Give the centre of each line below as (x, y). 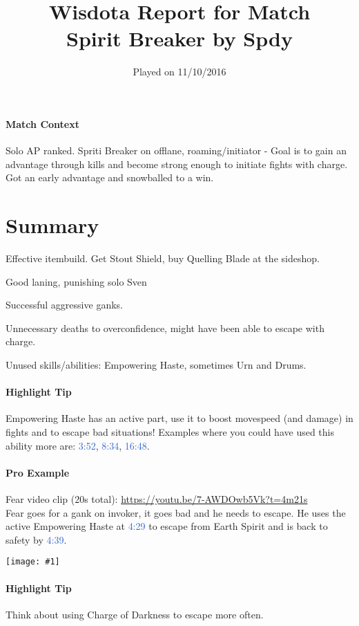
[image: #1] (33, 562)
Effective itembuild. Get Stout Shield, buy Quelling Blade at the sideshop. (163, 258)
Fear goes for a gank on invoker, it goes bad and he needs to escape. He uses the (176, 512)
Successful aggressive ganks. (64, 305)
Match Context (42, 123)
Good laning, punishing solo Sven (76, 281)
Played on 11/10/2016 (179, 72)
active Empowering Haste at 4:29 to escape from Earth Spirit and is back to (167, 526)
